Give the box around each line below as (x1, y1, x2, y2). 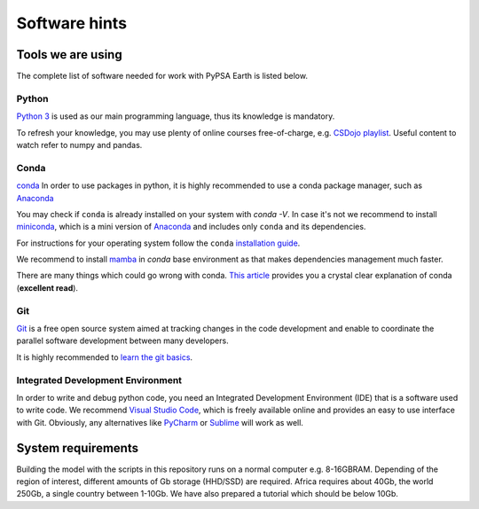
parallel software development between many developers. (16, 335, 230, 346)
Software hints (16, 13, 128, 33)
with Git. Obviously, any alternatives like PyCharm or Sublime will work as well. (16, 417, 303, 427)
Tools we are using (16, 47, 123, 62)
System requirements (16, 440, 139, 456)
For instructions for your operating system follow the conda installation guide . (16, 238, 301, 248)
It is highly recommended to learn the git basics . (16, 351, 193, 363)
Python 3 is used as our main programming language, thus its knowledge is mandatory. (16, 111, 335, 121)
